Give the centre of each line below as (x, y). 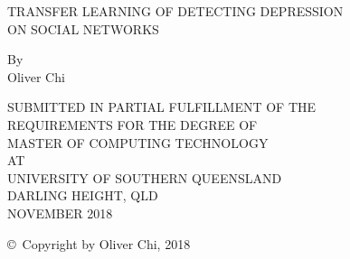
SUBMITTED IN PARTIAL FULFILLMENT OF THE (162, 107)
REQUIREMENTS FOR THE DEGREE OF (132, 124)
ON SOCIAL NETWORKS (83, 28)
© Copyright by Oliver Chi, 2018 (99, 243)
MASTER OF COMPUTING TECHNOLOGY (138, 142)
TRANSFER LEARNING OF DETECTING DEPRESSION (175, 11)
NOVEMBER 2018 (60, 213)
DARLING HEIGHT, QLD (83, 195)
